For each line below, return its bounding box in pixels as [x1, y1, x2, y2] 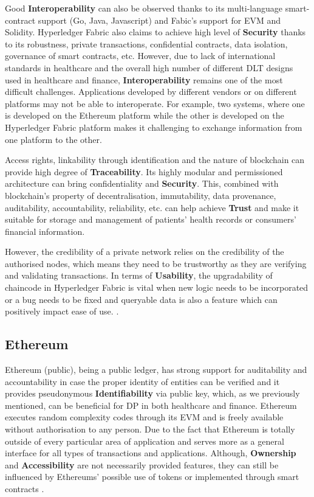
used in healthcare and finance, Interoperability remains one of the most [5, 73, 283, 86]
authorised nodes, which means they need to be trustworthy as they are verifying [5, 257, 307, 269]
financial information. [5, 224, 85, 237]
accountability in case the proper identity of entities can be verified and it [5, 375, 280, 388]
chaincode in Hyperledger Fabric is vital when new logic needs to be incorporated [5, 281, 309, 294]
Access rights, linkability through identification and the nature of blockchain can [5, 153, 305, 166]
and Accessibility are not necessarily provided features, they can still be [5, 458, 279, 471]
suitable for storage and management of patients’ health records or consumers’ [5, 213, 296, 226]
